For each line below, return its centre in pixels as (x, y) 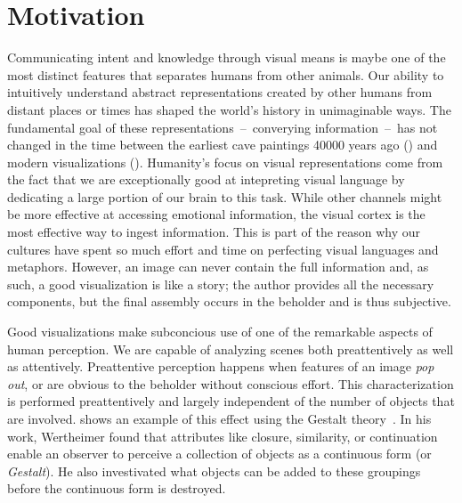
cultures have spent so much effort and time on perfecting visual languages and (223, 249)
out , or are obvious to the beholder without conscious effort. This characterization (231, 383)
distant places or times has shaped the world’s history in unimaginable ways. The (229, 109)
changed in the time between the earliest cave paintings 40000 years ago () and (223, 145)
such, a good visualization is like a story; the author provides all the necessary (221, 284)
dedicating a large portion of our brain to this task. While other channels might (225, 196)
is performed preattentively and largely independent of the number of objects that (231, 401)
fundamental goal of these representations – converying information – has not (223, 127)
